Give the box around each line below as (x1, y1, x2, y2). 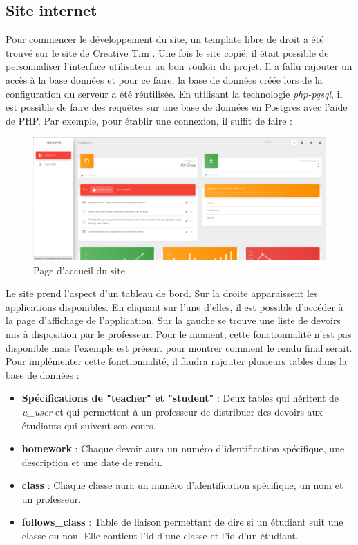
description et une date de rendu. (21, 454, 162, 469)
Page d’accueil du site (33, 262, 125, 277)
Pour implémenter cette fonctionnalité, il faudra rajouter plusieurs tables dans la (6, 354, 347, 368)
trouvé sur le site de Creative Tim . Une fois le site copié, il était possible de (6, 45, 329, 60)
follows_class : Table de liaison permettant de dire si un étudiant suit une (21, 515, 343, 529)
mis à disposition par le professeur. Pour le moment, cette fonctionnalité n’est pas (6, 326, 352, 341)
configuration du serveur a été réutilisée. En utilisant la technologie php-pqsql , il (6, 86, 343, 100)
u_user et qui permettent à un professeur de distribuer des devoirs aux (21, 404, 323, 418)
